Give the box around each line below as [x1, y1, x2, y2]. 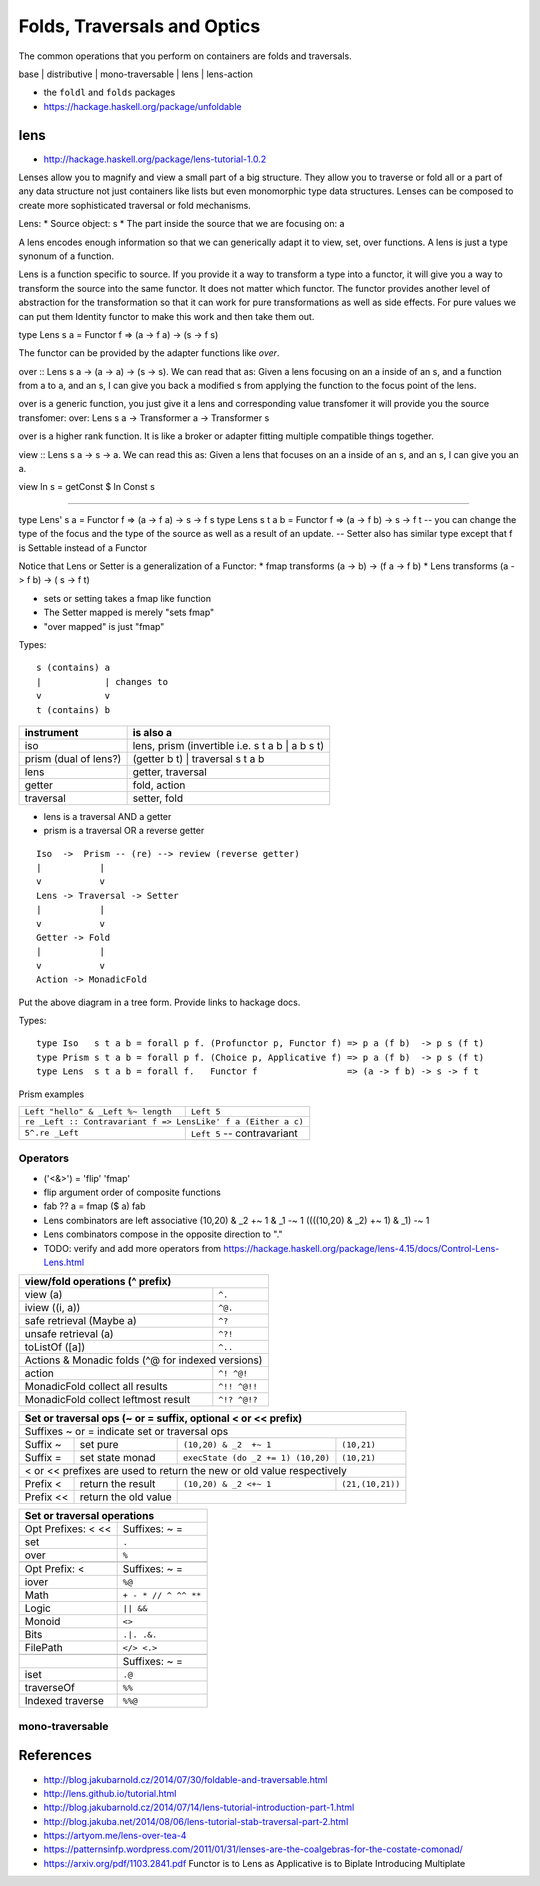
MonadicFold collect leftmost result [24, 1393, 191, 1407]
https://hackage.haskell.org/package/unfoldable [43, 100, 242, 112]
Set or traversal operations [24, 1509, 155, 1523]
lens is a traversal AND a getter [43, 810, 172, 822]
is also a [132, 725, 172, 739]
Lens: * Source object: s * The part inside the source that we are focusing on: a [18, 218, 345, 230]
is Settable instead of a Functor [18, 541, 147, 554]
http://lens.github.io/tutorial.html [43, 1787, 177, 1799]
